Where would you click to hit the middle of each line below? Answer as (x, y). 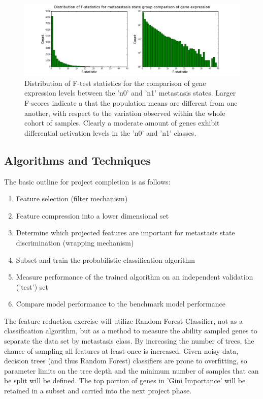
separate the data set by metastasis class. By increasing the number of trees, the (129, 341)
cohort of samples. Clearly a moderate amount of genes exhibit (122, 123)
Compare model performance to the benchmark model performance (121, 304)
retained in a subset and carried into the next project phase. (98, 391)
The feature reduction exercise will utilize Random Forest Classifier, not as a (123, 320)
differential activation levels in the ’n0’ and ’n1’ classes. (110, 132)
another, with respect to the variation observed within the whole (125, 113)
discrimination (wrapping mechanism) (75, 242)
